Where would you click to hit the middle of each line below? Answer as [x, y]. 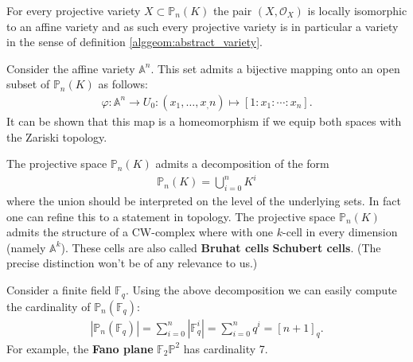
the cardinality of [49, 306]
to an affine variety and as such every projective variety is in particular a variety [203, 26]
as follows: [123, 84]
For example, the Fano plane [80, 348]
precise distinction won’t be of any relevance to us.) [132, 263]
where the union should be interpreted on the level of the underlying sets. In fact [204, 201]
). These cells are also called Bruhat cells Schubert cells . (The [221, 247]
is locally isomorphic [357, 10]
